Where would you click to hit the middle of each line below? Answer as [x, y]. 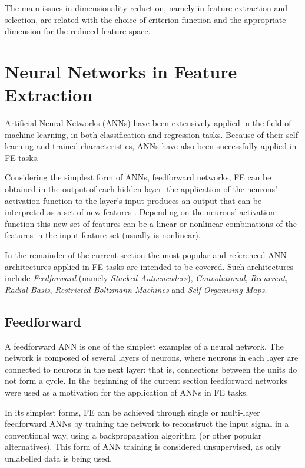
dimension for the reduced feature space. [78, 31]
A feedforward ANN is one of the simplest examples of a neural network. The [144, 346]
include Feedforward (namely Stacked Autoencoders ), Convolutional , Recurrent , [146, 278]
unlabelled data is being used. [59, 458]
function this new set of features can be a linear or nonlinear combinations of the [151, 223]
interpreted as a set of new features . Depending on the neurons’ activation [140, 212]
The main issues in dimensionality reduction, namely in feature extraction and [146, 8]
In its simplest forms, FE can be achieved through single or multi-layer [132, 412]
